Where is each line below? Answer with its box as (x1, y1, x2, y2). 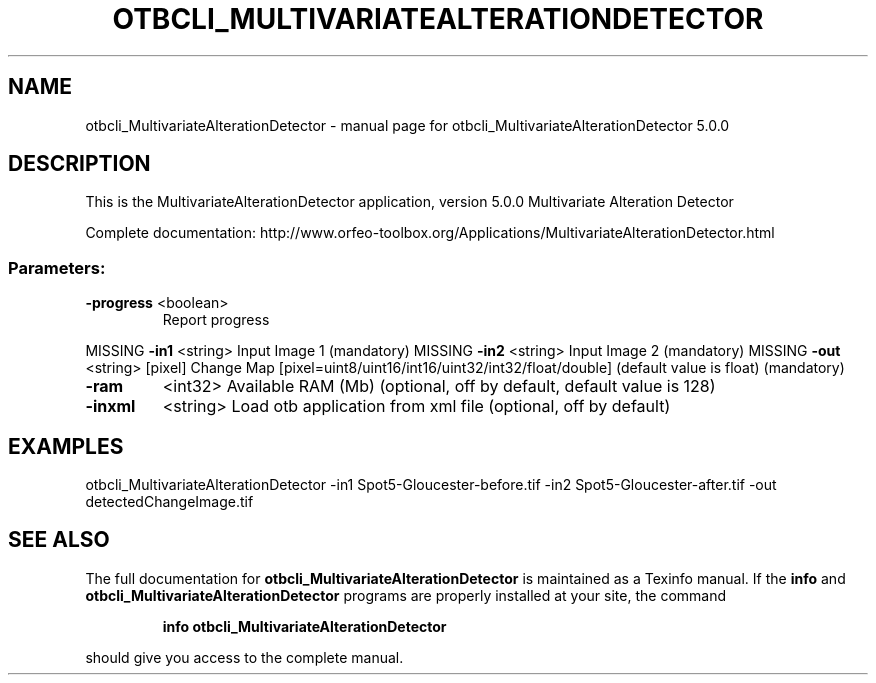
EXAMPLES (8, 433, 124, 459)
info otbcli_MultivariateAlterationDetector (162, 617, 447, 635)
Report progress (162, 311, 270, 329)
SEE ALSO (8, 527, 110, 553)
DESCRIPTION (8, 151, 151, 177)
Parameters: (8, 257, 106, 278)
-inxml (85, 396, 136, 417)
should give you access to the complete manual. (85, 648, 404, 666)
